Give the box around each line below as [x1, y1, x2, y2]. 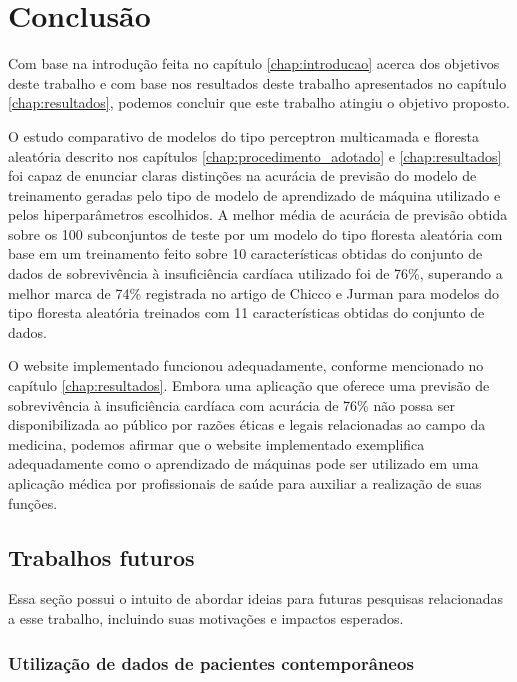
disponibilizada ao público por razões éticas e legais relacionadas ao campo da [8, 414, 486, 435]
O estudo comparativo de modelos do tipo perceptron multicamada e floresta [8, 125, 479, 146]
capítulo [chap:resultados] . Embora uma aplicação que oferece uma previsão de [8, 375, 490, 396]
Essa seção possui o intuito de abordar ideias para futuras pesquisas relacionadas [8, 588, 504, 609]
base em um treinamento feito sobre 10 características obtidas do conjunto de [8, 243, 483, 264]
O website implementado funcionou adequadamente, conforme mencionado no [8, 355, 484, 376]
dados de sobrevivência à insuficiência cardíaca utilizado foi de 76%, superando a [8, 263, 503, 284]
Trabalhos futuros [8, 541, 195, 572]
